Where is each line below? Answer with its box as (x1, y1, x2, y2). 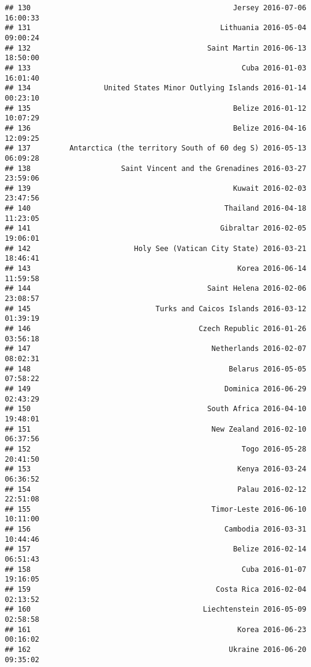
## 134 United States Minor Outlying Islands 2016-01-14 (5, 84, 307, 93)
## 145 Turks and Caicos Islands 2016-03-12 (5, 304, 307, 313)
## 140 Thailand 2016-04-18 (5, 204, 307, 213)
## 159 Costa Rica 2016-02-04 (5, 585, 307, 594)
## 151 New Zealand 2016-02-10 (5, 424, 307, 433)
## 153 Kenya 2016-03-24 (5, 465, 307, 474)
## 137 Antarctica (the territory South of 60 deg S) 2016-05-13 (5, 144, 307, 153)
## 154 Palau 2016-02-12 (5, 485, 307, 494)
